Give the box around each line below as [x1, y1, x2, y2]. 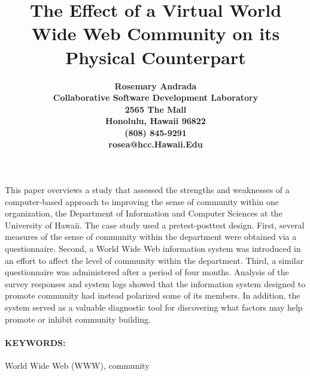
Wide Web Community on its [31, 21, 280, 46]
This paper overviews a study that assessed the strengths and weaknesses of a [5, 184, 290, 196]
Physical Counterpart [65, 44, 246, 69]
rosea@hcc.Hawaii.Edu [108, 138, 203, 151]
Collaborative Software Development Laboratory [53, 91, 259, 104]
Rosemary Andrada [114, 79, 197, 92]
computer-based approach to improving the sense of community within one [5, 195, 279, 207]
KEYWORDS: [5, 336, 66, 348]
